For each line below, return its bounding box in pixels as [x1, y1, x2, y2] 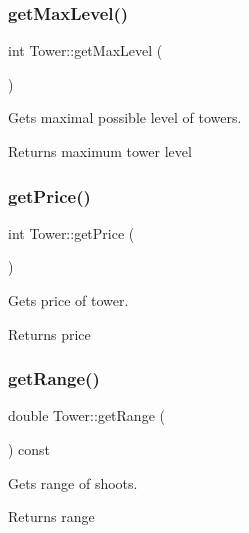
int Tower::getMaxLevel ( [8, 40, 163, 61]
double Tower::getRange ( [8, 405, 165, 426]
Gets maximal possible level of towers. [8, 107, 242, 128]
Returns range [8, 506, 95, 527]
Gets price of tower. [8, 290, 129, 310]
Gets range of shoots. [8, 472, 138, 493]
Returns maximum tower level [8, 141, 192, 161]
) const [8, 439, 51, 459]
